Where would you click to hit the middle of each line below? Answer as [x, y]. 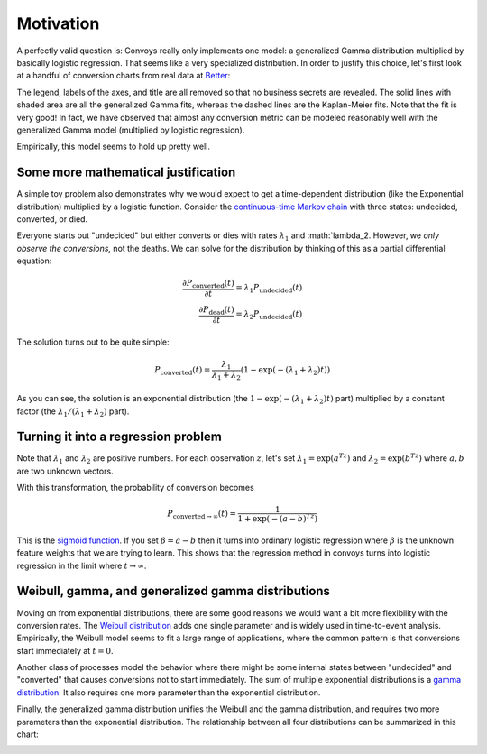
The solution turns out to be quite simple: [93, 342]
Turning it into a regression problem [119, 437]
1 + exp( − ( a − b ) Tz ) [278, 518]
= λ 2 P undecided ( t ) [269, 316]
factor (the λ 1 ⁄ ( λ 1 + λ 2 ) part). [73, 412]
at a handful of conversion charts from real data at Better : [124, 76]
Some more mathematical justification [126, 173]
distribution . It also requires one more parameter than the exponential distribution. [169, 692]
